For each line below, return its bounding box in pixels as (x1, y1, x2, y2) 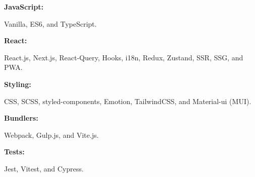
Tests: (4, 146, 25, 157)
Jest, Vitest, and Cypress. (4, 163, 84, 173)
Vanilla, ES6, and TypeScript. (4, 18, 97, 29)
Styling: (4, 78, 31, 89)
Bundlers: (4, 113, 38, 123)
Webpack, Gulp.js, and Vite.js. (4, 129, 99, 140)
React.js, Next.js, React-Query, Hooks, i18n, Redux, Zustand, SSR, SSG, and (4, 52, 243, 62)
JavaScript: (4, 2, 43, 12)
